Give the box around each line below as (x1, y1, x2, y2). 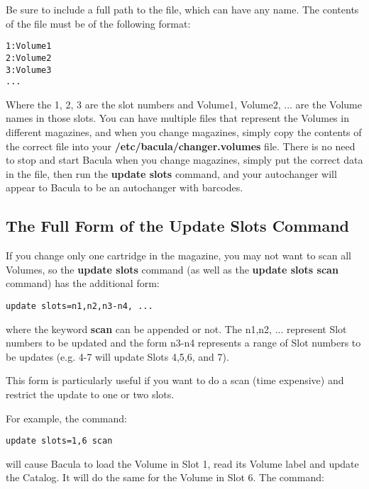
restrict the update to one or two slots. (6, 386, 175, 401)
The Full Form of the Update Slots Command (6, 215, 349, 237)
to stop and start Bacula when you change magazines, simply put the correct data (6, 152, 363, 167)
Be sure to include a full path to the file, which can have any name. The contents (6, 2, 359, 16)
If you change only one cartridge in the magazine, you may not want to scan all (6, 248, 352, 263)
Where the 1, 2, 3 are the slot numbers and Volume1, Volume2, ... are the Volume (6, 96, 362, 111)
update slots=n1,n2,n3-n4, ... (6, 300, 153, 311)
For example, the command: (6, 410, 127, 425)
